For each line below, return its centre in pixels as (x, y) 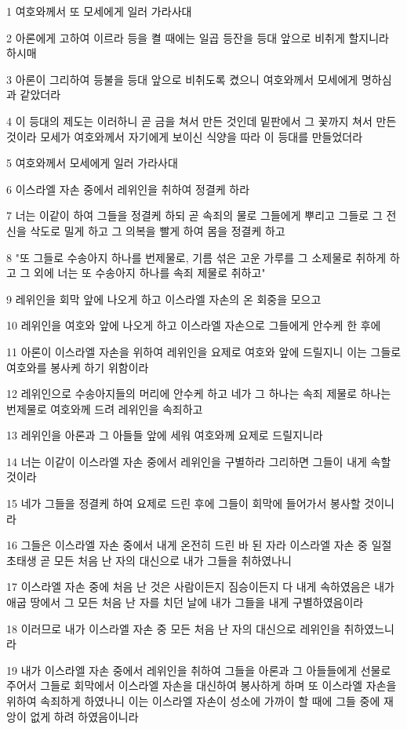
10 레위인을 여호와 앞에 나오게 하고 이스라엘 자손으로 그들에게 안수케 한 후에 (194, 325)
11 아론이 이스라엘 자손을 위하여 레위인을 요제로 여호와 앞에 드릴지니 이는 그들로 (204, 351)
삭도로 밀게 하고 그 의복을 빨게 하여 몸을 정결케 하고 (158, 230)
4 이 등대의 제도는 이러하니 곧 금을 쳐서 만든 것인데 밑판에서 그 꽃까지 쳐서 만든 (202, 120)
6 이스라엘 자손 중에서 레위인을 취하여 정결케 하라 (128, 189)
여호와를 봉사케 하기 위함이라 (78, 367)
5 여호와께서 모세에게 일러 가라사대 (92, 163)
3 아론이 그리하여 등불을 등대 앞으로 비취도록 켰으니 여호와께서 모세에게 (182, 79)
